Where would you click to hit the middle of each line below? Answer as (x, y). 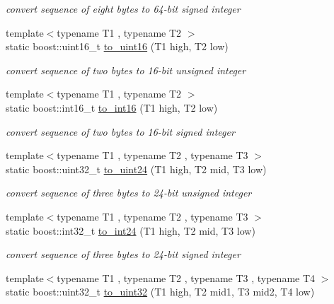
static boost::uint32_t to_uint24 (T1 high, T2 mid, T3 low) (136, 169)
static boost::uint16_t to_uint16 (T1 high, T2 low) (117, 46)
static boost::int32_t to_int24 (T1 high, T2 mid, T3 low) (131, 230)
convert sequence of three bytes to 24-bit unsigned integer (129, 193)
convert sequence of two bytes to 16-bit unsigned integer (126, 70)
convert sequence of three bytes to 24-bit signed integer (123, 254)
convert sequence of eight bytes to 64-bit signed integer (123, 8)
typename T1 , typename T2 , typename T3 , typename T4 (186, 277)
